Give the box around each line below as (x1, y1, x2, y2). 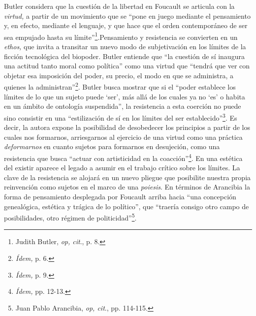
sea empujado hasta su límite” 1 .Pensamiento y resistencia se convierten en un (4, 30, 238, 42)
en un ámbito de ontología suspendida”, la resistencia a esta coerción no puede (4, 101, 241, 111)
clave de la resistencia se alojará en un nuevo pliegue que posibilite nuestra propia (4, 172, 251, 182)
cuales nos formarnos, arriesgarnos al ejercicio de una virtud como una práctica (4, 131, 243, 142)
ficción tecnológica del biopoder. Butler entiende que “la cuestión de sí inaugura (4, 51, 245, 61)
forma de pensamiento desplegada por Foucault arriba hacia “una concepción (4, 191, 236, 201)
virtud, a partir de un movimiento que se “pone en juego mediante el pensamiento (4, 10, 251, 21)
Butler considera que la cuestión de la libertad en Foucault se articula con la (4, 1, 235, 11)
